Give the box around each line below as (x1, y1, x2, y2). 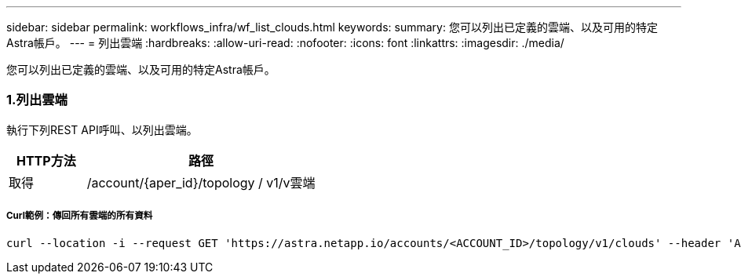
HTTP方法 (16, 152, 76, 169)
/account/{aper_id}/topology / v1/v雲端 (86, 174, 316, 191)
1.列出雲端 (6, 92, 68, 108)
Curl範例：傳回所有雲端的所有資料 (6, 210, 153, 222)
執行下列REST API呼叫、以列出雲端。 (6, 122, 198, 136)
